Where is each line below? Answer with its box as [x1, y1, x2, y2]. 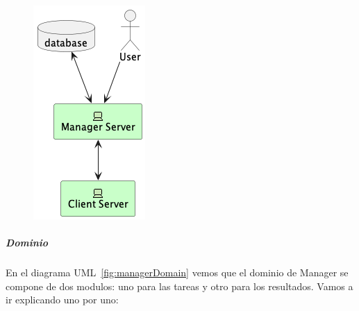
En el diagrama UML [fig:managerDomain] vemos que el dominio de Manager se [6, 265, 349, 280]
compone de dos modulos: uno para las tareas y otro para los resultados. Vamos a [6, 278, 353, 293]
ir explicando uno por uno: [6, 292, 119, 307]
